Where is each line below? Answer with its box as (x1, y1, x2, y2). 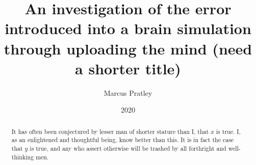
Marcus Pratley (104, 87, 152, 98)
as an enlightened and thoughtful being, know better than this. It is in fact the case (11, 135, 234, 144)
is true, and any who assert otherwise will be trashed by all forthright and (30, 144, 226, 152)
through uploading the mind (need (4, 38, 252, 59)
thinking (11, 152, 34, 161)
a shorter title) (75, 58, 181, 78)
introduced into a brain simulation (5, 18, 251, 39)
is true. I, (216, 127, 241, 135)
